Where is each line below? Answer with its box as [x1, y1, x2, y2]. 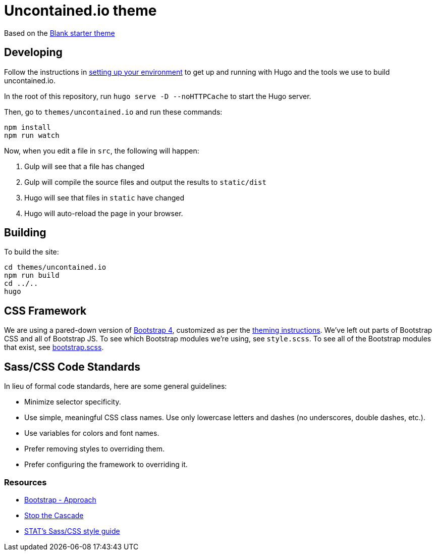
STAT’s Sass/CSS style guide [24, 526, 120, 535]
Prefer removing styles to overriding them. [24, 444, 165, 453]
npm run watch [4, 131, 60, 139]
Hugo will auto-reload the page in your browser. [24, 209, 183, 218]
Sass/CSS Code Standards [4, 360, 141, 373]
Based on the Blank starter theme [4, 28, 115, 37]
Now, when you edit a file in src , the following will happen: [4, 146, 199, 155]
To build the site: [4, 247, 59, 257]
